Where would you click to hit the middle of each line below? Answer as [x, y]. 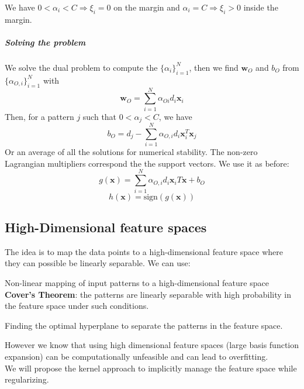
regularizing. [27, 379]
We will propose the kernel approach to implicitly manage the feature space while [151, 368]
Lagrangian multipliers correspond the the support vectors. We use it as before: [147, 163]
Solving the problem [45, 42]
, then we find [214, 67]
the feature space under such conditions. [77, 306]
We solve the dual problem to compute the [81, 67]
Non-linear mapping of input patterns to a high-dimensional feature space [137, 282]
